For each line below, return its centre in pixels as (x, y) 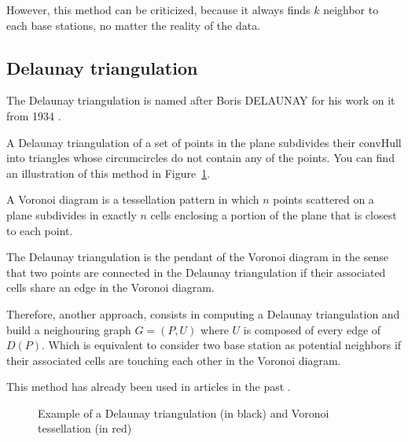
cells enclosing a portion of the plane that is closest (274, 214)
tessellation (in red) (85, 428)
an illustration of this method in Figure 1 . (108, 173)
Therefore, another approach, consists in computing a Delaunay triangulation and (203, 313)
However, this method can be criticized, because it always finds (158, 9)
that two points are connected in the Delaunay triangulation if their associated (196, 272)
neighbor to (351, 9)
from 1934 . (34, 115)
